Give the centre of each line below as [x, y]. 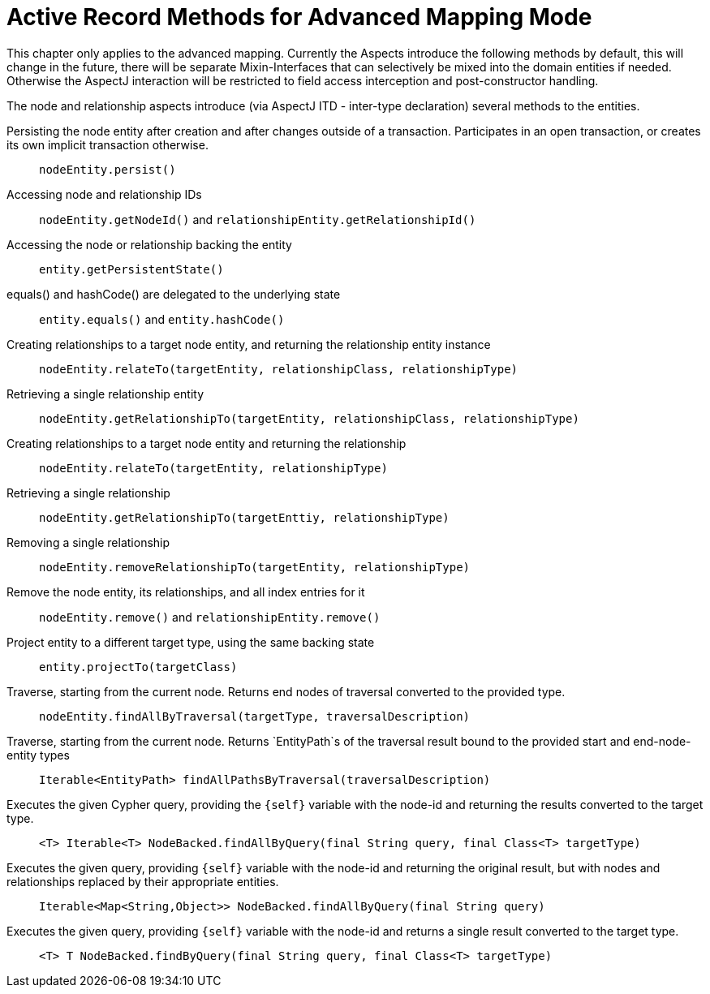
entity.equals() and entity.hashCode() [162, 319]
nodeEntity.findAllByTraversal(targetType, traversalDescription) [255, 716]
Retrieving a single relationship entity [105, 394]
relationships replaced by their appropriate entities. [143, 881]
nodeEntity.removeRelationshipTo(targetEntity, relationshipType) [255, 567]
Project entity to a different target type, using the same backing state [191, 642]
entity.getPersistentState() [131, 269]
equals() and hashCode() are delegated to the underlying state [174, 294]
